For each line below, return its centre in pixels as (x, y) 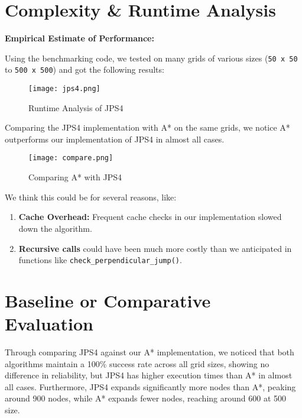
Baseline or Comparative (108, 300)
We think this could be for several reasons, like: (91, 197)
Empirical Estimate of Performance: (79, 38)
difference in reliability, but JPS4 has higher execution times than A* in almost (149, 375)
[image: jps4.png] (64, 89)
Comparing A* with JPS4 (75, 177)
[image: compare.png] (71, 158)
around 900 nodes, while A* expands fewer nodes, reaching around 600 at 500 (146, 398)
